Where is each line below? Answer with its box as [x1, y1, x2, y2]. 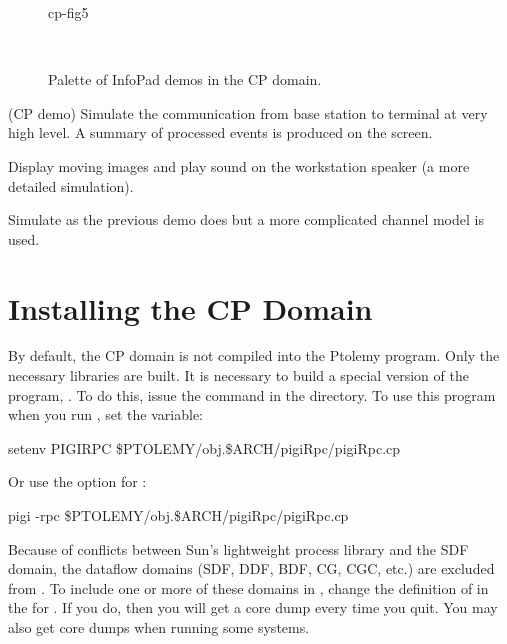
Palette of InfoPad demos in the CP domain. [48, 69, 322, 90]
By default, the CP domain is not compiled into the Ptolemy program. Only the [8, 345, 500, 366]
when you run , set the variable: [8, 404, 203, 425]
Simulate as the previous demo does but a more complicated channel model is [8, 209, 484, 230]
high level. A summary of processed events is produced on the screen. [8, 122, 433, 143]
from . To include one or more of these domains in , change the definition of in [8, 577, 489, 598]
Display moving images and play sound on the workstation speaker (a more [8, 155, 470, 176]
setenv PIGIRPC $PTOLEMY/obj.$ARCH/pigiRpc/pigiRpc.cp [8, 437, 401, 458]
